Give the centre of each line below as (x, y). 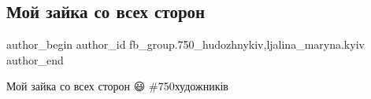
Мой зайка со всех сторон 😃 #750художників (117, 86)
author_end (35, 59)
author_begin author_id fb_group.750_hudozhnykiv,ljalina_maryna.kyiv (185, 44)
